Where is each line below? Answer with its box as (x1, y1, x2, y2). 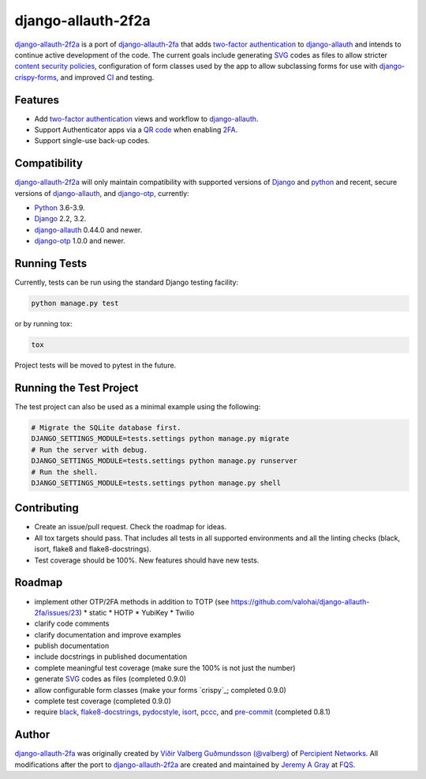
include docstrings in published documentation (34, 652, 188, 661)
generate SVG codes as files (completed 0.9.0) (34, 674, 187, 683)
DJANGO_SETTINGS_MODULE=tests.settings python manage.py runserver (31, 457, 298, 465)
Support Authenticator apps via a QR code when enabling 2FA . (34, 125, 238, 134)
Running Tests (14, 257, 87, 270)
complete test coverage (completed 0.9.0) (34, 696, 171, 706)
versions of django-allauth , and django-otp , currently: (14, 188, 189, 198)
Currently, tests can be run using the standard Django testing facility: (14, 277, 239, 288)
